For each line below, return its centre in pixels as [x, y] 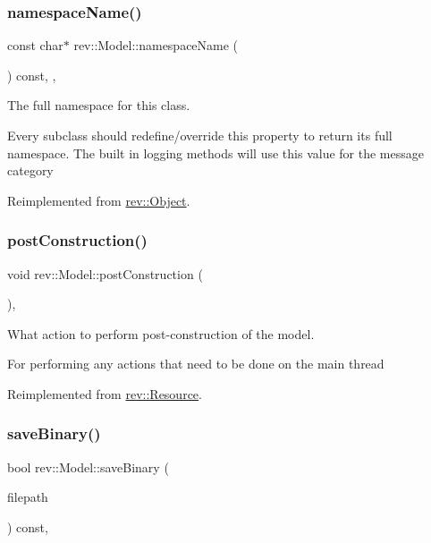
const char [35, 45]
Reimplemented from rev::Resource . [105, 393]
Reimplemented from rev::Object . [99, 200]
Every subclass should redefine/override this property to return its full [200, 135]
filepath [28, 497]
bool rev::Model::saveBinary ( [88, 467]
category [30, 170]
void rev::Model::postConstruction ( [105, 273]
